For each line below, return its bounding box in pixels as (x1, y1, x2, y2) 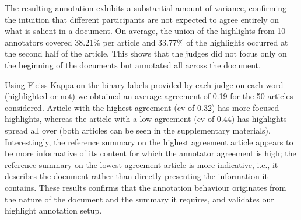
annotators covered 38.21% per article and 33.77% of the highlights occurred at (5, 36, 288, 48)
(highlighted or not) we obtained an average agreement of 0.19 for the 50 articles (5, 90, 293, 102)
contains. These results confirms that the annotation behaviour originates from (5, 181, 286, 193)
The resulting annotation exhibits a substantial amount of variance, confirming (5, 2, 287, 13)
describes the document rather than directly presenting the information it (5, 170, 268, 182)
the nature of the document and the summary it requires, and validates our (5, 193, 274, 205)
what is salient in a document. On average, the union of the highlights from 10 (5, 25, 286, 37)
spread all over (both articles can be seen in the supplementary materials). (5, 124, 271, 136)
